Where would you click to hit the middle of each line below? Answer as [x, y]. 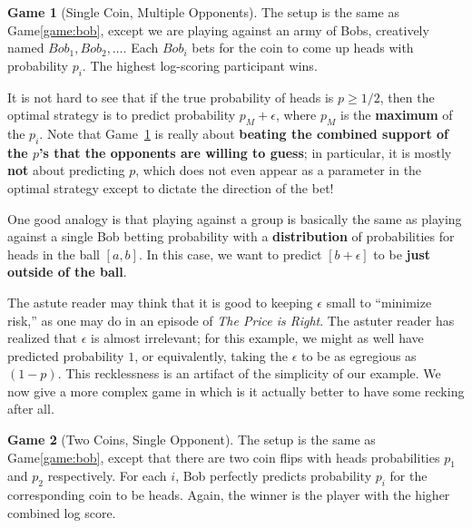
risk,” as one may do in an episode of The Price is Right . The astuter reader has [231, 320]
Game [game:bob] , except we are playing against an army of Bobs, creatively [218, 29]
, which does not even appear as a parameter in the [279, 170]
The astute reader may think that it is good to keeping [160, 302]
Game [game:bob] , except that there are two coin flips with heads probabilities [224, 457]
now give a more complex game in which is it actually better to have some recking [236, 391]
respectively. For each [107, 476]
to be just [402, 254]
